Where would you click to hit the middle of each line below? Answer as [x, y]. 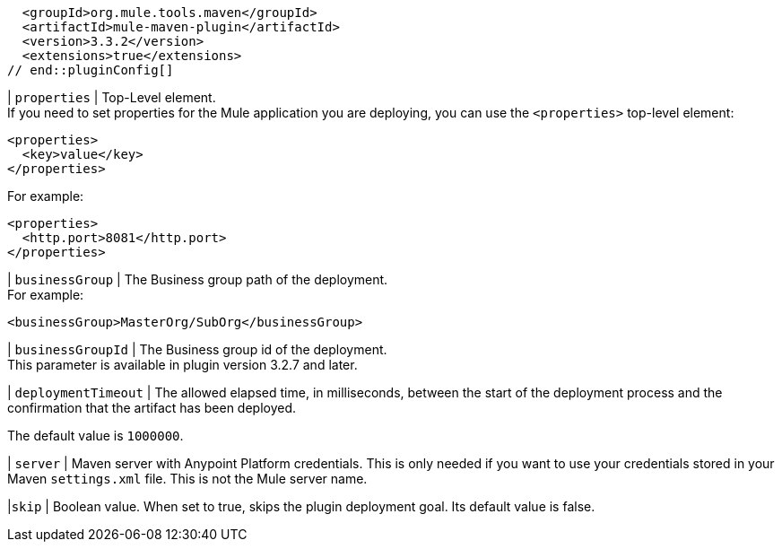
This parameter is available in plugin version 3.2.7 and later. [182, 365]
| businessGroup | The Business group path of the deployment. [198, 279]
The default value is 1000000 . [96, 436]
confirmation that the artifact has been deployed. [152, 408]
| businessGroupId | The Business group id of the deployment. [197, 349]
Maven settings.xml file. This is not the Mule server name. [187, 479]
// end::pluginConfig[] [91, 70]
